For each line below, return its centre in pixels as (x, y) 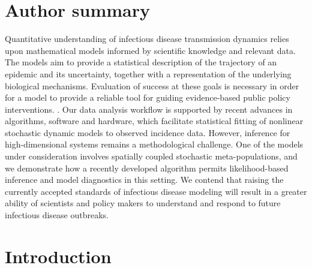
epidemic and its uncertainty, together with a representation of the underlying (148, 73)
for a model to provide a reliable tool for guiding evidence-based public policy (148, 97)
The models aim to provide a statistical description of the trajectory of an (141, 62)
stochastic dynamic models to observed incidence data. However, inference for (148, 132)
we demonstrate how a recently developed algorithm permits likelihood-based (147, 168)
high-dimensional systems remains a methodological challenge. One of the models (154, 144)
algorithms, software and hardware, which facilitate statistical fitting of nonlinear (154, 121)
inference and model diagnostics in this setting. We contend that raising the (144, 180)
